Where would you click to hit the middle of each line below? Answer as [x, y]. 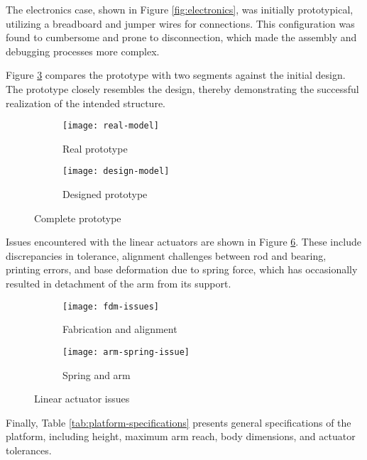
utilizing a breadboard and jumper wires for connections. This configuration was [180, 23]
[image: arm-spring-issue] [126, 352]
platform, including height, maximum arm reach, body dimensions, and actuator [181, 436]
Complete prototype [78, 218]
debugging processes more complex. [83, 51]
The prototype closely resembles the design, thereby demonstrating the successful [182, 88]
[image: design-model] [116, 171]
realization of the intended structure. [86, 103]
